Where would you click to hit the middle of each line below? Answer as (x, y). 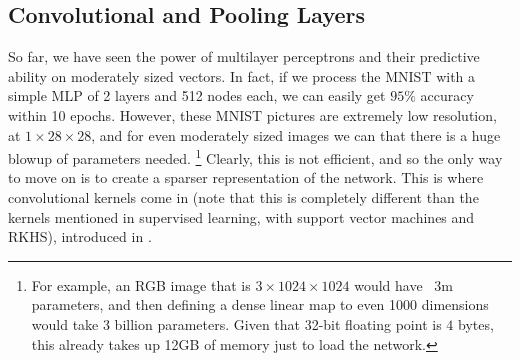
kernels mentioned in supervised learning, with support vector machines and (241, 216)
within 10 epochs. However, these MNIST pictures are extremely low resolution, (252, 114)
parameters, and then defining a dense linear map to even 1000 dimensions (260, 304)
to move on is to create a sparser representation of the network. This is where (246, 177)
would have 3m (403, 284)
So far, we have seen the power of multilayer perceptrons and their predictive (244, 56)
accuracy (447, 95)
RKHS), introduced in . (80, 236)
